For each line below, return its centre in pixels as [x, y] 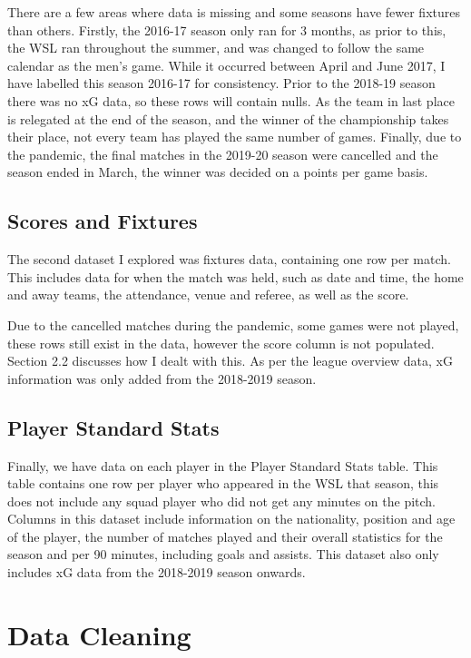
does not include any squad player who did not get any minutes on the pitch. [222, 501]
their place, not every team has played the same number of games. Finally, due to [235, 137]
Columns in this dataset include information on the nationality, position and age [231, 519]
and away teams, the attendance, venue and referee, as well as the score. [208, 295]
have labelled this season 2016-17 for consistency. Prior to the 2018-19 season [221, 83]
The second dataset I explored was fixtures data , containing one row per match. [229, 259]
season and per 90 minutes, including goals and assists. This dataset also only [223, 554]
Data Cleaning [99, 634]
